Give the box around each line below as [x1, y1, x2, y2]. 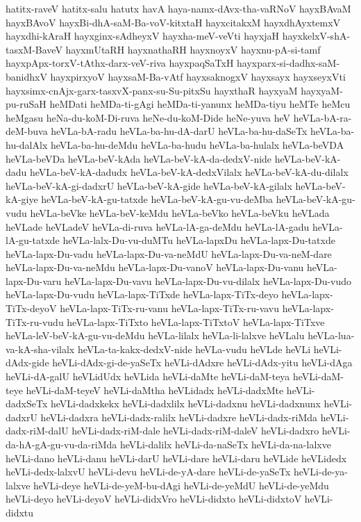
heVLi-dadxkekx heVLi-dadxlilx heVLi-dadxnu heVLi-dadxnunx [50, 396, 321, 411]
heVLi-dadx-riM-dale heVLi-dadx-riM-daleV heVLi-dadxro [72, 423, 319, 438]
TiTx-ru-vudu [6, 314, 64, 329]
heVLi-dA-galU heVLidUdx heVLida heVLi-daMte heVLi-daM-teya [6, 369, 290, 384]
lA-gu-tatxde [6, 233, 60, 247]
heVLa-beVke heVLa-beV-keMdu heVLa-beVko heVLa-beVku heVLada [30, 205, 330, 220]
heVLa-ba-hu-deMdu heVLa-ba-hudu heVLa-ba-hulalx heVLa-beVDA [50, 137, 344, 152]
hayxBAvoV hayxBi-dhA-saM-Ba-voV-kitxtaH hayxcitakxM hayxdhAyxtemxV [6, 15, 341, 29]
